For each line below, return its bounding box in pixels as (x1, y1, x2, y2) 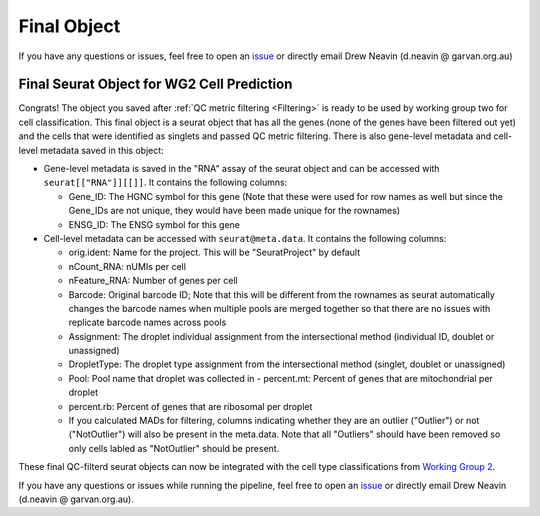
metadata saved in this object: (40, 144, 164, 156)
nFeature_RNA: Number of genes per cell (68, 275, 239, 287)
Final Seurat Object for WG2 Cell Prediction (18, 76, 293, 93)
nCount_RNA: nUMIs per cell (68, 260, 187, 272)
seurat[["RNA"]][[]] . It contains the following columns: (43, 176, 288, 189)
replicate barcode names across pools (68, 316, 227, 329)
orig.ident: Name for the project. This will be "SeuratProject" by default (68, 246, 360, 259)
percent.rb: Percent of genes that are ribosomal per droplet (68, 400, 313, 412)
